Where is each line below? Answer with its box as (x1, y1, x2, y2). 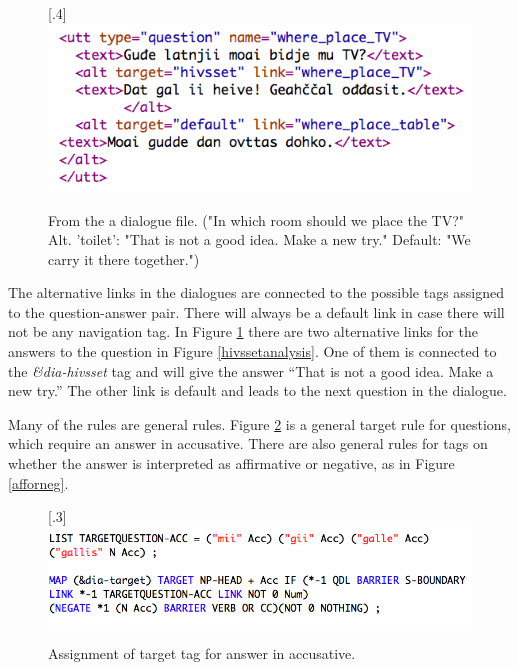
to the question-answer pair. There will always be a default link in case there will (8, 301, 505, 322)
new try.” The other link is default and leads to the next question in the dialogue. (8, 380, 507, 401)
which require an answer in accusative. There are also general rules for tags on (8, 433, 488, 454)
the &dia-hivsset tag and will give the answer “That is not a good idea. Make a (8, 360, 494, 381)
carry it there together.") (48, 248, 200, 269)
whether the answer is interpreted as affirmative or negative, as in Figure (8, 453, 455, 474)
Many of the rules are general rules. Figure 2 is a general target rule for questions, (8, 413, 511, 434)
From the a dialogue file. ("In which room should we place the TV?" (48, 209, 465, 230)
